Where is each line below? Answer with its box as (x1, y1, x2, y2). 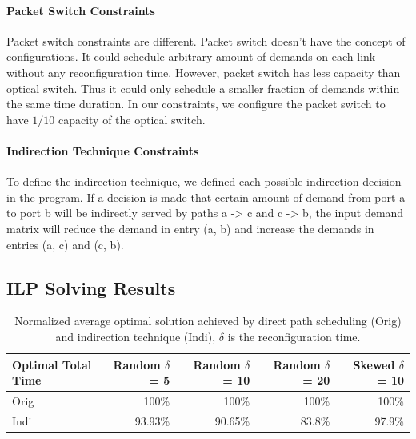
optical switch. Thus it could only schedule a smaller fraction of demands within (6, 79, 400, 96)
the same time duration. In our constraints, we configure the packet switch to (6, 95, 386, 112)
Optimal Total (12, 356, 92, 373)
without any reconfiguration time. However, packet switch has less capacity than (6, 63, 401, 80)
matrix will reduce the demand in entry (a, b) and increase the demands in (6, 219, 374, 236)
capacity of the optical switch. (58, 111, 206, 127)
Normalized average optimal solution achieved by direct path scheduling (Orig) (14, 312, 402, 329)
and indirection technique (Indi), (55, 328, 216, 344)
